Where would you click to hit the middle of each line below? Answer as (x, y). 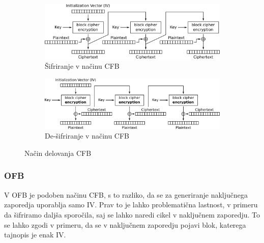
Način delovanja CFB (58, 153)
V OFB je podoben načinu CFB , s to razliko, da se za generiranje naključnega (126, 194)
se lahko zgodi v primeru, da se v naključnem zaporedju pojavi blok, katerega (125, 224)
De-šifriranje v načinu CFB (87, 136)
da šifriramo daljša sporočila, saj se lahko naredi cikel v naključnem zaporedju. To (132, 214)
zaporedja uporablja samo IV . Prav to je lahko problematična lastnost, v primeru (131, 205)
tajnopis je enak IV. (35, 235)
